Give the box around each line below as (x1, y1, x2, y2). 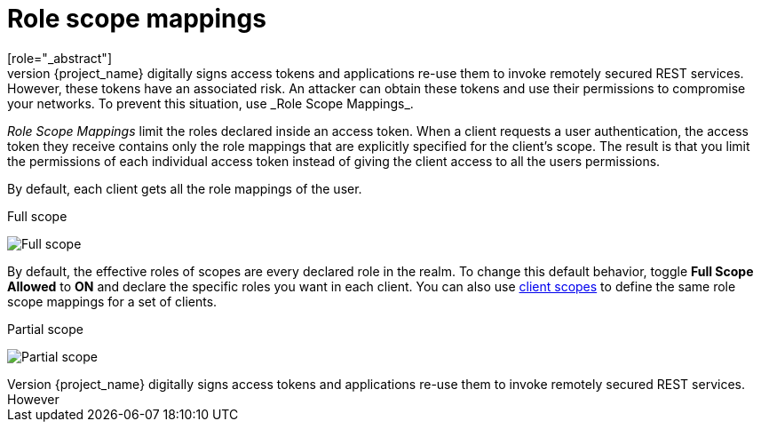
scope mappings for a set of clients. (7, 293, 218, 309)
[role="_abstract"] (7, 50, 113, 66)
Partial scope (7, 321, 83, 337)
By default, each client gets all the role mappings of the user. (7, 180, 362, 196)
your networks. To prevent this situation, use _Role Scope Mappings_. (7, 95, 414, 111)
